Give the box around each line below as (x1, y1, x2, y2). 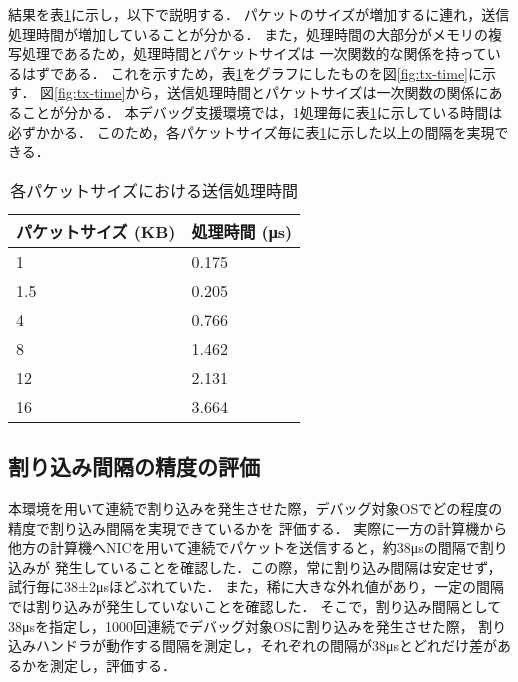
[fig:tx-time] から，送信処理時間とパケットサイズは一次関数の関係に (54, 82, 489, 103)
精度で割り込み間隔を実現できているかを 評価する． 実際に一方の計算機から (8, 517, 508, 538)
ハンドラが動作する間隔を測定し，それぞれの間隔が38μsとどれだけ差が (35, 635, 498, 656)
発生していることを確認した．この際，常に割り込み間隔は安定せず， (54, 556, 502, 577)
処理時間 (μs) (191, 219, 293, 243)
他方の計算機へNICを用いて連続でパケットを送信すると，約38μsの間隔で (8, 537, 480, 558)
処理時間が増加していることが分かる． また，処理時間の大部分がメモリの (8, 23, 488, 44)
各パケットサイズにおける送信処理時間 (10, 178, 298, 202)
